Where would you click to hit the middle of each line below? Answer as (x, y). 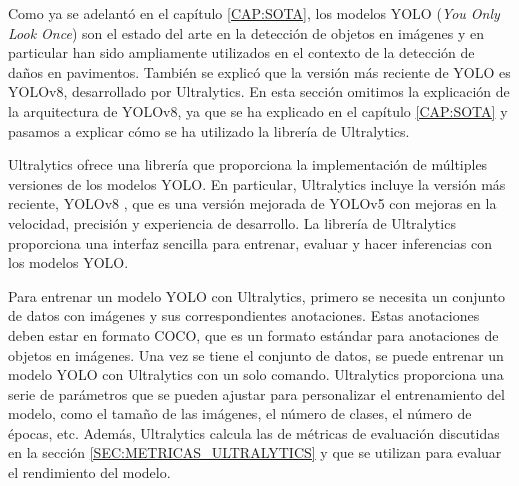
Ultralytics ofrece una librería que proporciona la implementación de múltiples (248, 164)
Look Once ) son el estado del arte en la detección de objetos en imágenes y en (246, 32)
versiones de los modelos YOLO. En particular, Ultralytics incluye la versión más (257, 183)
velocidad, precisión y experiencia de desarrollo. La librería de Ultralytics (232, 222)
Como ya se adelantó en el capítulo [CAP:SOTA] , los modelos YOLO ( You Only (254, 13)
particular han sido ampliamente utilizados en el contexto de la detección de (241, 52)
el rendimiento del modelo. (89, 472)
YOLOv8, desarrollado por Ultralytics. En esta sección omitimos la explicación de (259, 91)
